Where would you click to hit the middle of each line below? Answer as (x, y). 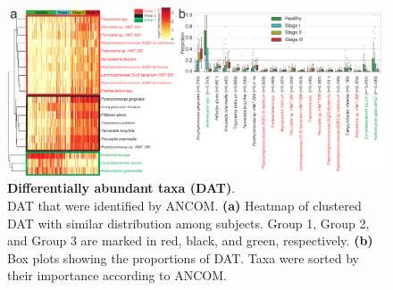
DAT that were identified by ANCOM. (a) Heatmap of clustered (184, 205)
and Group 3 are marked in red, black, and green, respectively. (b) (190, 240)
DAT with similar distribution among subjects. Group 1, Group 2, (188, 223)
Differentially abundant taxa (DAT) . (121, 188)
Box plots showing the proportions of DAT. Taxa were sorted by (184, 257)
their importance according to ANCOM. (117, 275)
